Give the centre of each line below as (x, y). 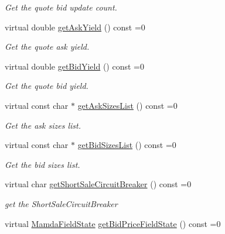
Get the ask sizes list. (43, 125)
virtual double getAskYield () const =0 (75, 27)
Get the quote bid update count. (61, 7)
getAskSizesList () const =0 (127, 105)
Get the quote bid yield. (47, 86)
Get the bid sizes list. (42, 164)
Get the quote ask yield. (47, 47)
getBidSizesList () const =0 (127, 145)
